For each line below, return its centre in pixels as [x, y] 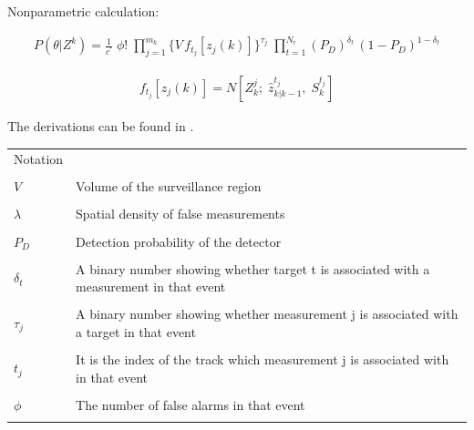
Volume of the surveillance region [169, 186]
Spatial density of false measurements [180, 214]
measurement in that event [151, 287]
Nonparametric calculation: [83, 11]
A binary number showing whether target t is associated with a [253, 268]
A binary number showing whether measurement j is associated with [267, 314]
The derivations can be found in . [101, 125]
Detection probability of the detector [179, 241]
